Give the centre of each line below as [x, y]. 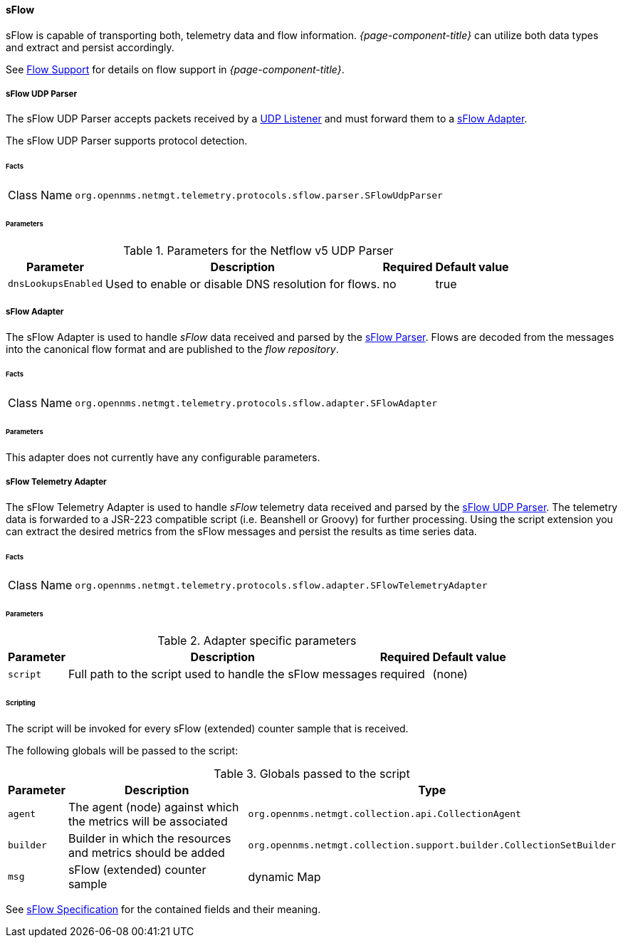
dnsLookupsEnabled [56, 284]
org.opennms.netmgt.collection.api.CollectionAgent [384, 814]
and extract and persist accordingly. [90, 47]
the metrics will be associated [148, 821]
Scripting [21, 702]
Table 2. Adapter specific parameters [257, 641]
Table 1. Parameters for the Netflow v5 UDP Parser [258, 250]
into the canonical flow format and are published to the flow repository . [172, 349]
